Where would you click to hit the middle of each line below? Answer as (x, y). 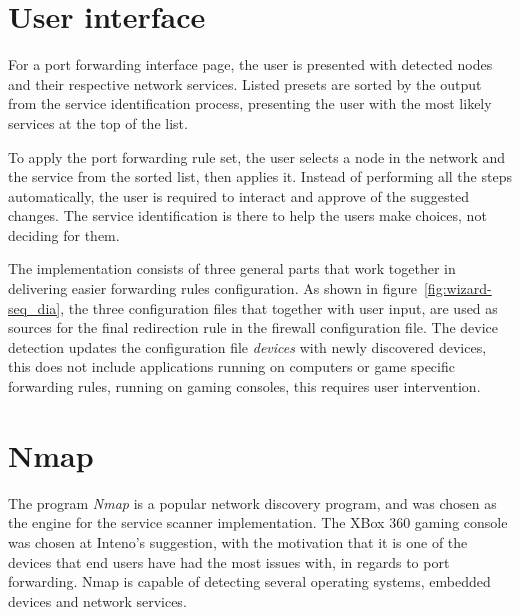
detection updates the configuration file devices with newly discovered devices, (247, 346)
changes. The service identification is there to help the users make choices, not (247, 215)
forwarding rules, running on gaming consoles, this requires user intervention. (244, 386)
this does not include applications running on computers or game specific (231, 366)
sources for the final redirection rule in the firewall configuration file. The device (253, 327)
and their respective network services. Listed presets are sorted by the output (245, 83)
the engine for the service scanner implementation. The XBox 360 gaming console (258, 522)
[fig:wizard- (457, 288)
